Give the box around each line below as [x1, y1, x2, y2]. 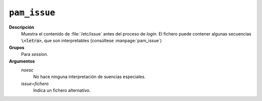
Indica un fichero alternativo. [33, 87, 91, 93]
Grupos [9, 44, 25, 50]
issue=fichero [21, 81, 49, 86]
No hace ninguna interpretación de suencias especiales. [33, 74, 146, 80]
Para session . [21, 51, 49, 57]
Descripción [9, 24, 34, 30]
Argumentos [9, 58, 35, 64]
